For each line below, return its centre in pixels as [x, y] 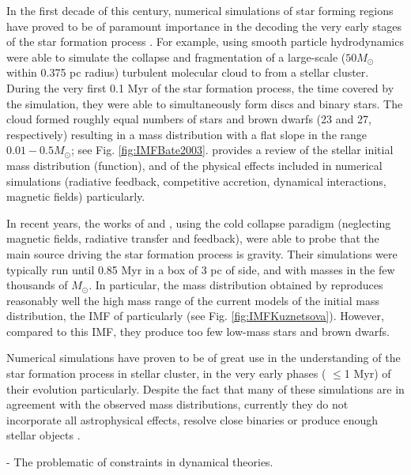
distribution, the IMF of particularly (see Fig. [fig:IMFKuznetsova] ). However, [195, 316]
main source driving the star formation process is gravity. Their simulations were [202, 253]
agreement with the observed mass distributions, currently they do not [177, 404]
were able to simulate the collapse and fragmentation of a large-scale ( [176, 57]
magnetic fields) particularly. [76, 196]
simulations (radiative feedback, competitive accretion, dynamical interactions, [196, 181]
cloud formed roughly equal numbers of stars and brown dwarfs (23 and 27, [189, 119]
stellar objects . [43, 435]
